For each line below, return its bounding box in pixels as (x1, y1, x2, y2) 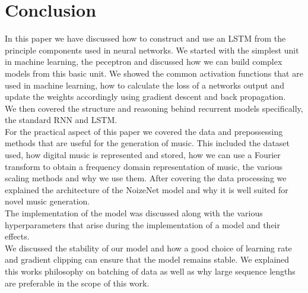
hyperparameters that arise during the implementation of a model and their (5, 218, 280, 231)
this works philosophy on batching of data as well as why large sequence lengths (5, 265, 296, 277)
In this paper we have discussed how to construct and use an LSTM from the (5, 32, 286, 45)
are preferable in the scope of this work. (5, 276, 150, 289)
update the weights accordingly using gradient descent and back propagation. (5, 90, 286, 103)
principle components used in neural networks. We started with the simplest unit (5, 43, 299, 56)
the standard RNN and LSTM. (5, 114, 118, 126)
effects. (5, 230, 30, 242)
